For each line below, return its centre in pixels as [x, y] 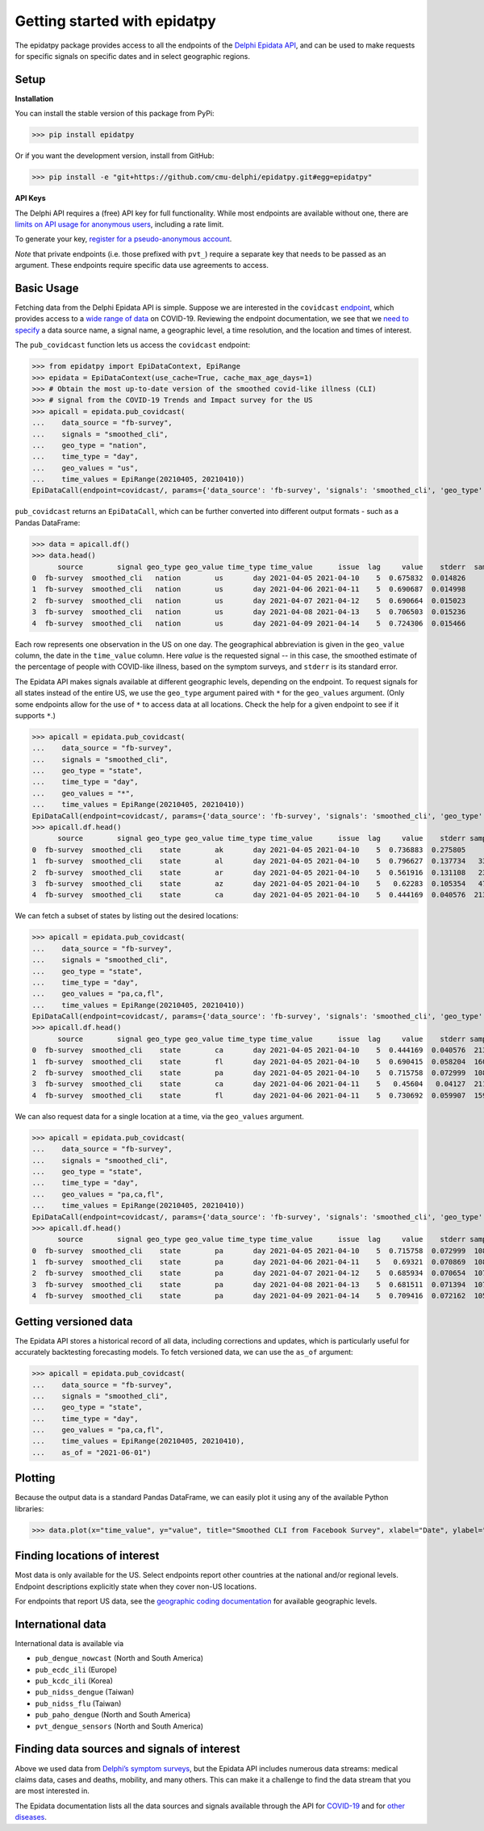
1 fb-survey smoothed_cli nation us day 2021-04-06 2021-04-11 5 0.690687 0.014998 [249, 589]
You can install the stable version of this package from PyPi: [115, 114]
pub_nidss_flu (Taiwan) [78, 1703]
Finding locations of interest [87, 1556]
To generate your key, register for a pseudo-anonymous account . [123, 239]
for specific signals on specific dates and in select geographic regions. [132, 56]
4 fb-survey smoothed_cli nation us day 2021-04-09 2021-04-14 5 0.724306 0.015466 [249, 623]
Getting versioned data [74, 1321]
